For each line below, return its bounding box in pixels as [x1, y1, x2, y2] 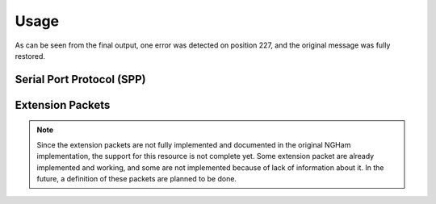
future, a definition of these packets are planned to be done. [36, 173, 237, 183]
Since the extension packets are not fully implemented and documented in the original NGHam [36, 139, 351, 149]
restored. [15, 51, 46, 60]
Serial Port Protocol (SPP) [15, 73, 146, 86]
